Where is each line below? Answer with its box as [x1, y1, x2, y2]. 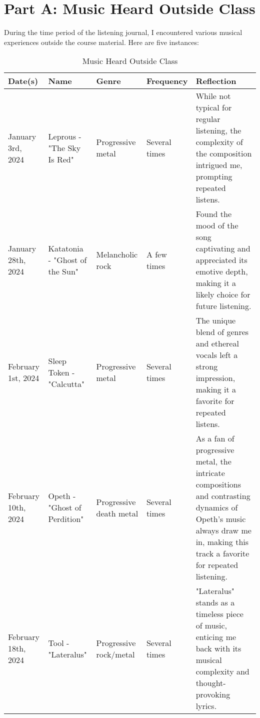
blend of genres [195, 326, 249, 338]
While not [195, 90, 231, 102]
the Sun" [48, 265, 78, 277]
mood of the [195, 219, 238, 231]
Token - [48, 366, 75, 378]
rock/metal [96, 648, 135, 660]
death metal [96, 507, 138, 519]
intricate [195, 467, 225, 479]
